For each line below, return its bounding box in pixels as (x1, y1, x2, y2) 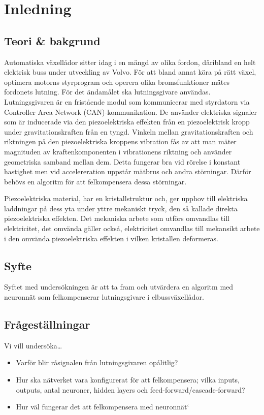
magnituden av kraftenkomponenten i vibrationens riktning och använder (4, 146, 232, 156)
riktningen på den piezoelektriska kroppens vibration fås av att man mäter (4, 136, 237, 147)
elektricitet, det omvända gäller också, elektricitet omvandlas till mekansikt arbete (4, 223, 260, 234)
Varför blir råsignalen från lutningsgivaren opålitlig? (16, 357, 178, 368)
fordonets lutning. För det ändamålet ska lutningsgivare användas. (4, 86, 211, 97)
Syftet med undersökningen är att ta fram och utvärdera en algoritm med (4, 281, 234, 292)
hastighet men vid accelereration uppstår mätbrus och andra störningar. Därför (4, 166, 251, 177)
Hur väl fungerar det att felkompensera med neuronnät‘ (16, 401, 189, 412)
